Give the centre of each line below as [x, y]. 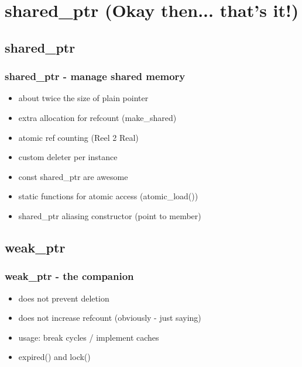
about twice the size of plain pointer [83, 98]
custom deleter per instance [68, 157]
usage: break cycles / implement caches [89, 337]
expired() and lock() [54, 357]
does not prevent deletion [64, 298]
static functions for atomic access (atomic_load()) [108, 196]
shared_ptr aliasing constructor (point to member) [110, 215]
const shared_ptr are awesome [73, 176]
